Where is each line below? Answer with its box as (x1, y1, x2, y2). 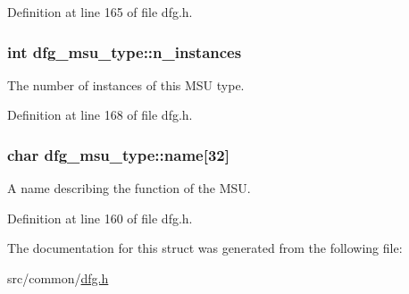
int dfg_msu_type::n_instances (7, 40, 242, 63)
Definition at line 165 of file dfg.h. (7, 3, 193, 21)
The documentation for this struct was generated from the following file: (7, 239, 403, 257)
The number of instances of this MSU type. (7, 75, 245, 94)
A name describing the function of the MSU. (7, 179, 251, 197)
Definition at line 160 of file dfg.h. (7, 208, 193, 227)
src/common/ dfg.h (7, 269, 109, 287)
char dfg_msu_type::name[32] (7, 143, 230, 165)
